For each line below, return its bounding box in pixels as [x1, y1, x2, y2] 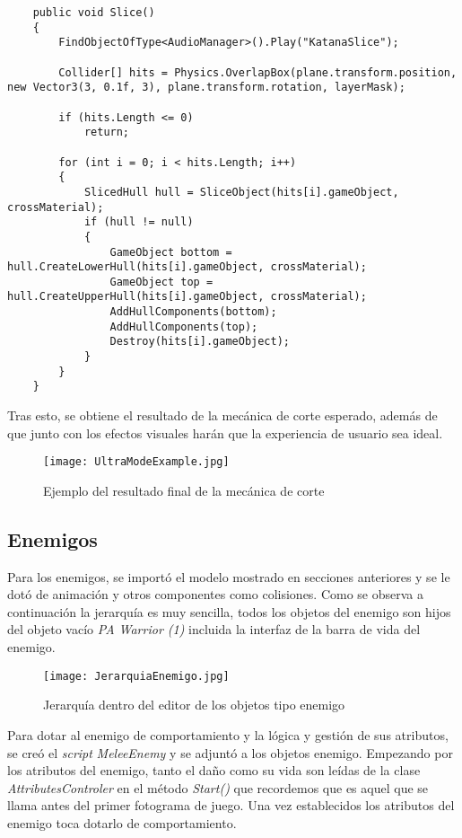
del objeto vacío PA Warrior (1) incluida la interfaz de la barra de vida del [7, 620, 421, 639]
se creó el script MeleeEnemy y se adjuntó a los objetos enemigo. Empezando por [7, 743, 453, 762]
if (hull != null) [83, 216, 194, 229]
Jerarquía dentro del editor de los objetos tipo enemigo [43, 695, 345, 714]
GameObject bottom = [109, 245, 232, 259]
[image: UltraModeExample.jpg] [43, 455, 230, 469]
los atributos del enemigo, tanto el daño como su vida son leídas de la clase [7, 761, 421, 780]
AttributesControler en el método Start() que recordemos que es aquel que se [7, 778, 429, 797]
